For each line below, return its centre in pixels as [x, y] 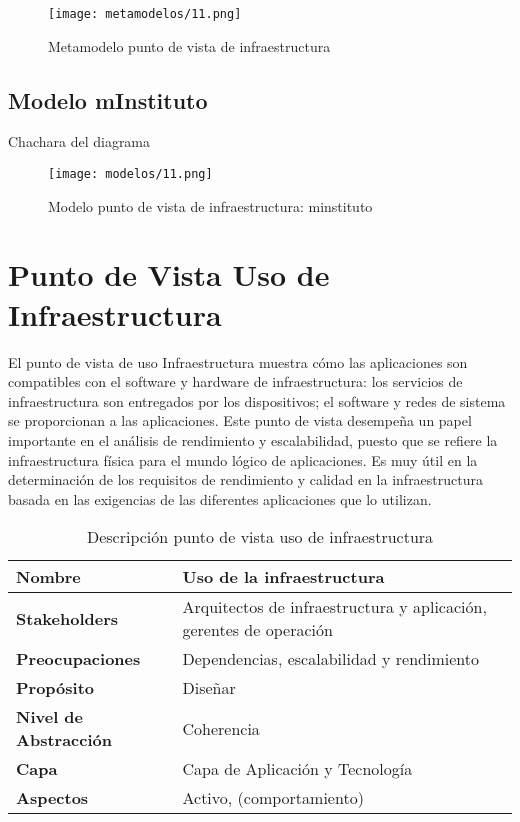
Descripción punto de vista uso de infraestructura [260, 537]
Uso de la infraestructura [283, 577]
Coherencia [221, 728]
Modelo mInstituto [108, 99]
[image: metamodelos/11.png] [145, 14]
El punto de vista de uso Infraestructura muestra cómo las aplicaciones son [238, 361]
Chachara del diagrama [79, 141]
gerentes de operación [257, 630]
